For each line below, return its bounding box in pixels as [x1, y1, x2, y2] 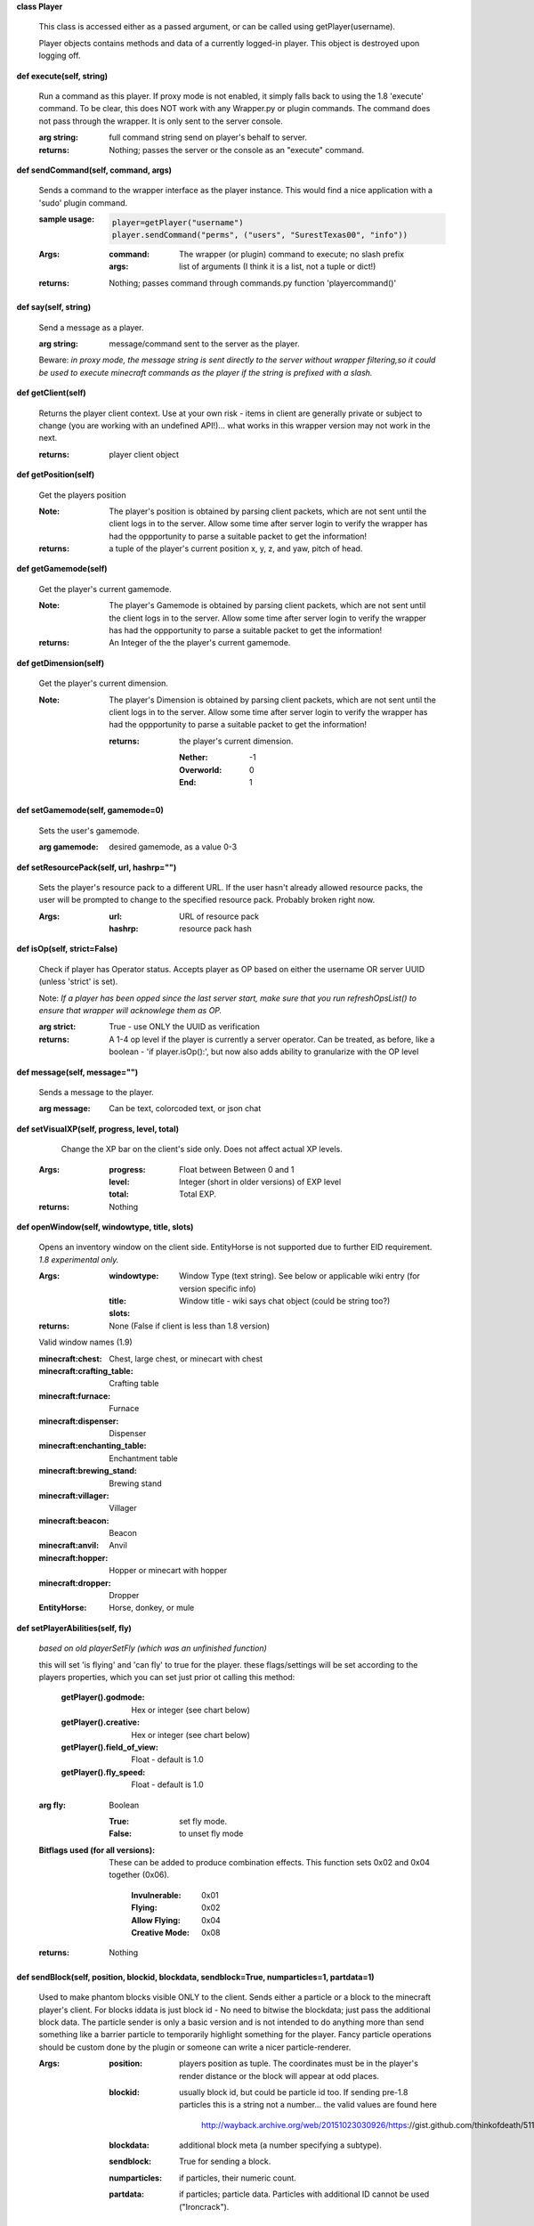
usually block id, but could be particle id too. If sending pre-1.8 [179, 2086, 409, 2097]
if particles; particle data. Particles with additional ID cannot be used [179, 2189, 430, 2199]
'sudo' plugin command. [38, 197, 128, 208]
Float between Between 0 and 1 [179, 1164, 295, 1174]
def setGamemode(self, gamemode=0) [16, 805, 165, 816]
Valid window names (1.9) [38, 1336, 133, 1348]
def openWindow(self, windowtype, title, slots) [16, 1222, 194, 1232]
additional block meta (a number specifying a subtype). [179, 2140, 382, 2150]
